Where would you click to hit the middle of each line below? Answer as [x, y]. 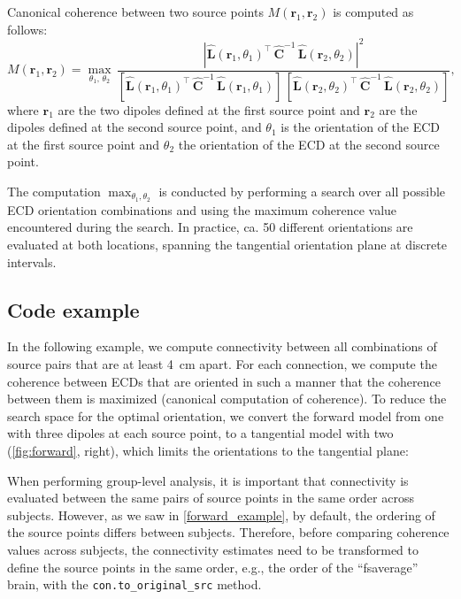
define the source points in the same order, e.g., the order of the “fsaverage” [213, 567]
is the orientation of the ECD [361, 127]
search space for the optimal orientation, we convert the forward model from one [226, 415]
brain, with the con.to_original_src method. [134, 584]
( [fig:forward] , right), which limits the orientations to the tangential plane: [208, 450]
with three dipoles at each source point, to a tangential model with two [200, 433]
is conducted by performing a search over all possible [302, 191]
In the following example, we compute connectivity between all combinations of [222, 346]
